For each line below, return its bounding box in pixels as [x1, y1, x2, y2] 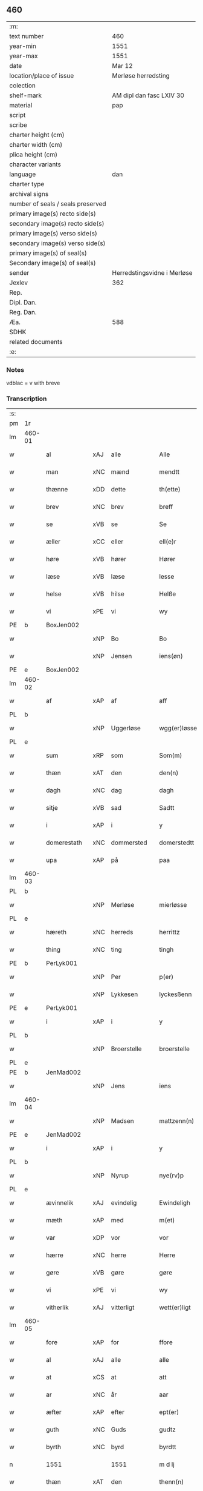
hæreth [46, 928, 67, 937]
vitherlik [46, 1304, 69, 1312]
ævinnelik [46, 1199, 74, 1207]
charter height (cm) [9, 130, 65, 139]
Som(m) [159, 752, 182, 760]
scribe [9, 121, 27, 129]
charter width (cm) [9, 140, 63, 149]
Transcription [6, 394, 47, 403]
